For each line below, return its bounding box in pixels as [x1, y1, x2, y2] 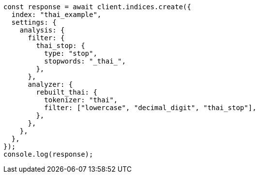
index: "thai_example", [11, 11, 102, 18]
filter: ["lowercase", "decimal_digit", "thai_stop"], [44, 104, 257, 112]
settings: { [11, 18, 57, 26]
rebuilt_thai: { [36, 88, 97, 96]
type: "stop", [44, 49, 97, 57]
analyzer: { [28, 80, 73, 88]
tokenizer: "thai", [44, 96, 118, 104]
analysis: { [19, 26, 65, 34]
